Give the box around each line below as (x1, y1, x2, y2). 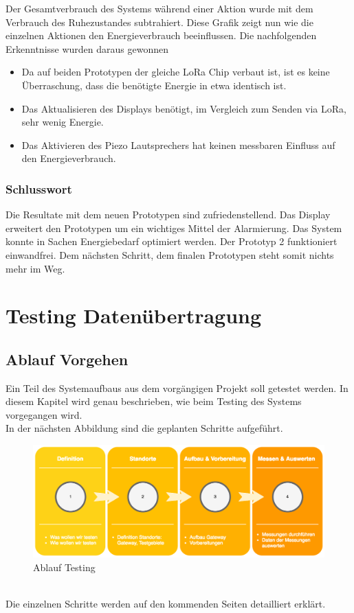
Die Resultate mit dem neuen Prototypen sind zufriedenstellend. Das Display (5, 207, 331, 222)
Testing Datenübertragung (5, 301, 262, 329)
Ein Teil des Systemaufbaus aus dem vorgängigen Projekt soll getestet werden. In (5, 380, 349, 395)
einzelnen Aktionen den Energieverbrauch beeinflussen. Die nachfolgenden (5, 28, 317, 43)
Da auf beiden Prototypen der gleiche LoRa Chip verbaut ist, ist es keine (21, 65, 330, 79)
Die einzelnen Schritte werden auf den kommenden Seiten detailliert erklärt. (5, 597, 326, 611)
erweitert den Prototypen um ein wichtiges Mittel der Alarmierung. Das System (5, 220, 342, 235)
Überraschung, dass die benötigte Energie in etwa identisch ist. (21, 78, 287, 92)
